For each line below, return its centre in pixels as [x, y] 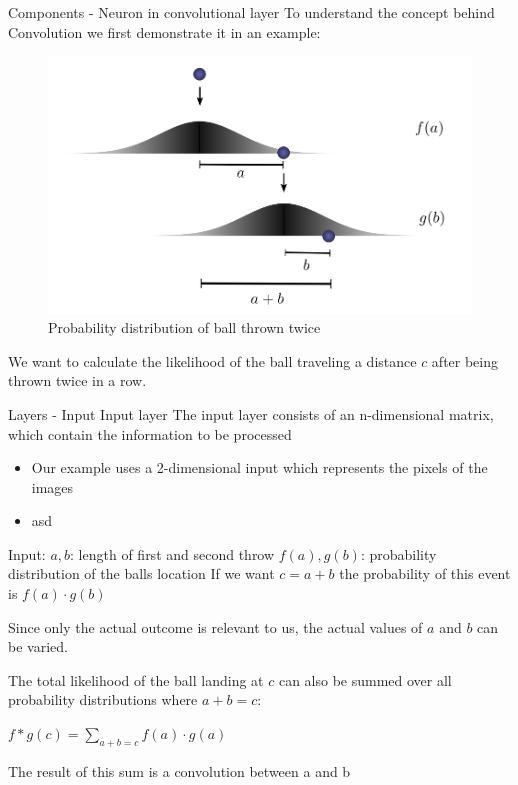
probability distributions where [103, 699]
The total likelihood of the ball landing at [136, 679]
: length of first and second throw [172, 553]
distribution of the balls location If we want [141, 573]
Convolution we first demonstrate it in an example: [164, 31]
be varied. [38, 646]
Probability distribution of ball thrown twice [184, 327]
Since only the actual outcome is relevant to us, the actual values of [215, 626]
